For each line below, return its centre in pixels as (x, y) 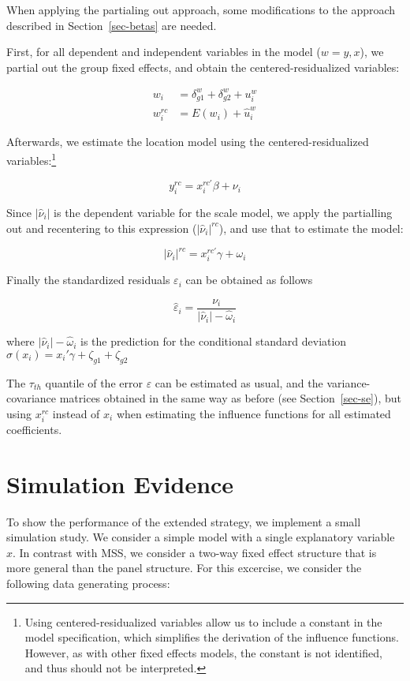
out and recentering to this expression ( (102, 228)
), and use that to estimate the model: (311, 228)
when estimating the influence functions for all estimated (253, 413)
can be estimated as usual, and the (239, 382)
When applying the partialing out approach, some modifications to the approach (201, 9)
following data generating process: (88, 583)
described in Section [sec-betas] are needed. (112, 25)
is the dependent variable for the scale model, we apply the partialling (223, 212)
